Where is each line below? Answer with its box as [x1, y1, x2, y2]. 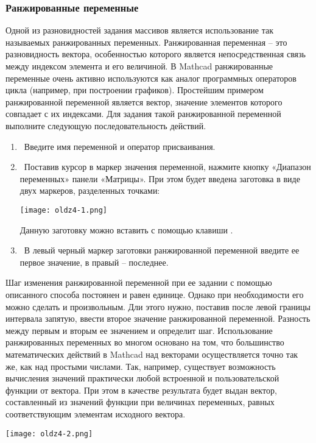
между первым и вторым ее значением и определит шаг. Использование [5, 324, 273, 336]
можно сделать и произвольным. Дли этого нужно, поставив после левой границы [5, 300, 311, 313]
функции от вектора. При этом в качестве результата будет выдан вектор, [5, 383, 277, 396]
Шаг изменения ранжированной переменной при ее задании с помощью [5, 276, 272, 289]
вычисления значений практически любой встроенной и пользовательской [5, 372, 279, 385]
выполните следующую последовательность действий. [5, 119, 206, 132]
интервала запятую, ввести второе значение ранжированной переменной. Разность [5, 312, 311, 325]
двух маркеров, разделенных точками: [19, 184, 160, 197]
